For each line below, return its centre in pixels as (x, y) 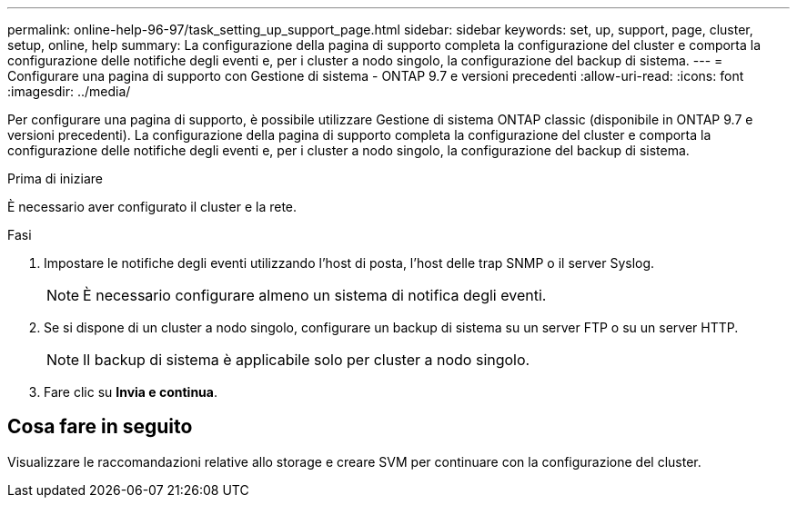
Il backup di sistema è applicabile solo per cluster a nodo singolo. (307, 360)
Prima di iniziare (55, 178)
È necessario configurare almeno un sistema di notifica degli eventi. (315, 295)
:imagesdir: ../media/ (69, 91)
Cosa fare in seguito (100, 427)
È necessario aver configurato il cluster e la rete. (152, 207)
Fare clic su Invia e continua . (131, 392)
